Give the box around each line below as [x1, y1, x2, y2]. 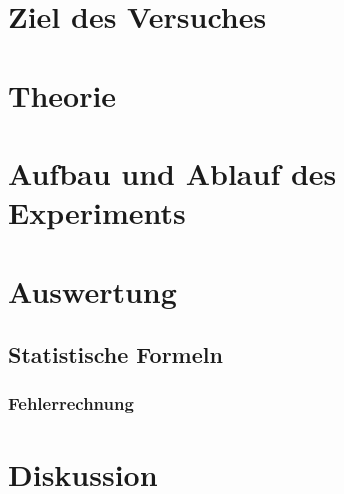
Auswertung [8, 270, 177, 311]
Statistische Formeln [8, 339, 223, 370]
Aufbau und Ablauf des [8, 152, 337, 193]
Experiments [8, 192, 186, 233]
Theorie [8, 74, 117, 115]
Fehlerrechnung [8, 391, 134, 416]
